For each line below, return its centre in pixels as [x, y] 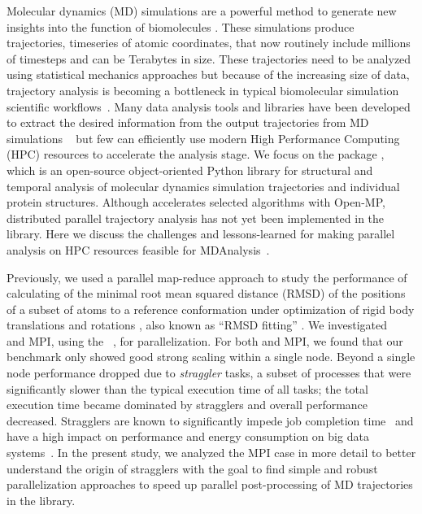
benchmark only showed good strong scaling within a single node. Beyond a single [211, 357]
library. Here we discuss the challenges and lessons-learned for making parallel [201, 234]
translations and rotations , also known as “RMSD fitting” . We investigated [197, 325]
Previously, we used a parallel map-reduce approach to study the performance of [207, 277]
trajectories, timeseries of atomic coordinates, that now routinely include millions [209, 43]
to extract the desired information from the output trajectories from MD [188, 122]
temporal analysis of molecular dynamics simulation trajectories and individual [203, 186]
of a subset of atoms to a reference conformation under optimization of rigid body [211, 309]
